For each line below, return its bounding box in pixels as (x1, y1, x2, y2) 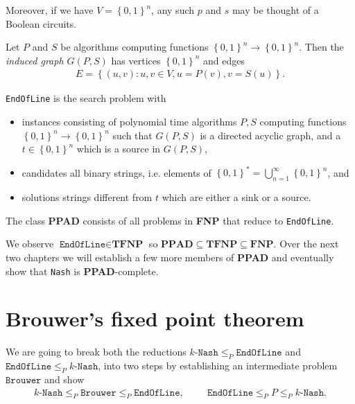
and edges (202, 53, 245, 67)
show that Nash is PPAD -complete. (6, 263, 159, 278)
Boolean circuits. (6, 16, 77, 30)
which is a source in (76, 141, 161, 156)
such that (112, 128, 153, 142)
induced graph (6, 53, 64, 67)
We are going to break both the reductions (6, 344, 187, 359)
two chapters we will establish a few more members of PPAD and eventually (6, 249, 334, 264)
